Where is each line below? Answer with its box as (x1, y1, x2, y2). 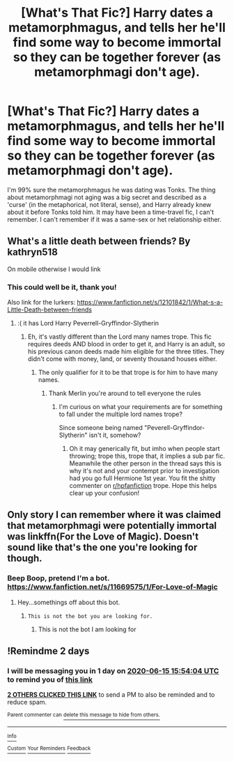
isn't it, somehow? (89, 431, 141, 440)
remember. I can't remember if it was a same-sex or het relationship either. (7, 215, 221, 224)
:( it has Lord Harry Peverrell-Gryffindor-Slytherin (17, 319, 159, 328)
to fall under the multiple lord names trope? (58, 410, 183, 419)
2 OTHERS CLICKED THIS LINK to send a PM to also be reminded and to (7, 691, 215, 699)
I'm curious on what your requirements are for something (58, 403, 223, 411)
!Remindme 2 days (7, 645, 90, 657)
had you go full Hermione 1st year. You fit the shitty (69, 474, 216, 482)
